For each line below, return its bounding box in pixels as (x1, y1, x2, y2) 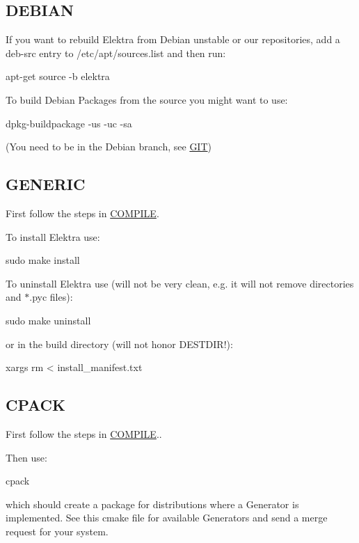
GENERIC (6, 173, 86, 195)
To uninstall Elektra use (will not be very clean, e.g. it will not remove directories (6, 276, 354, 290)
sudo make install (6, 253, 80, 267)
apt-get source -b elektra (6, 69, 110, 84)
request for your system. (6, 524, 109, 538)
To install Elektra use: (6, 229, 100, 244)
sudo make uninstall (6, 313, 91, 327)
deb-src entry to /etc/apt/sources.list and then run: (6, 45, 226, 60)
